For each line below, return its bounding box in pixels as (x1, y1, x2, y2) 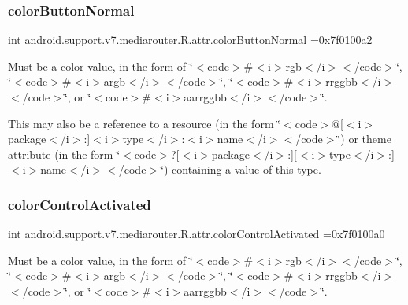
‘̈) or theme (337, 130, 391, 147)
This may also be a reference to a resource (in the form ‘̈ (8, 115, 281, 131)
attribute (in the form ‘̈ (8, 145, 121, 162)
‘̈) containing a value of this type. (161, 161, 321, 178)
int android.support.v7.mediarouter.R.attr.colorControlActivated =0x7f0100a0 (8, 226, 385, 242)
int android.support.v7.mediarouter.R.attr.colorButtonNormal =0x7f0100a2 (8, 31, 373, 48)
